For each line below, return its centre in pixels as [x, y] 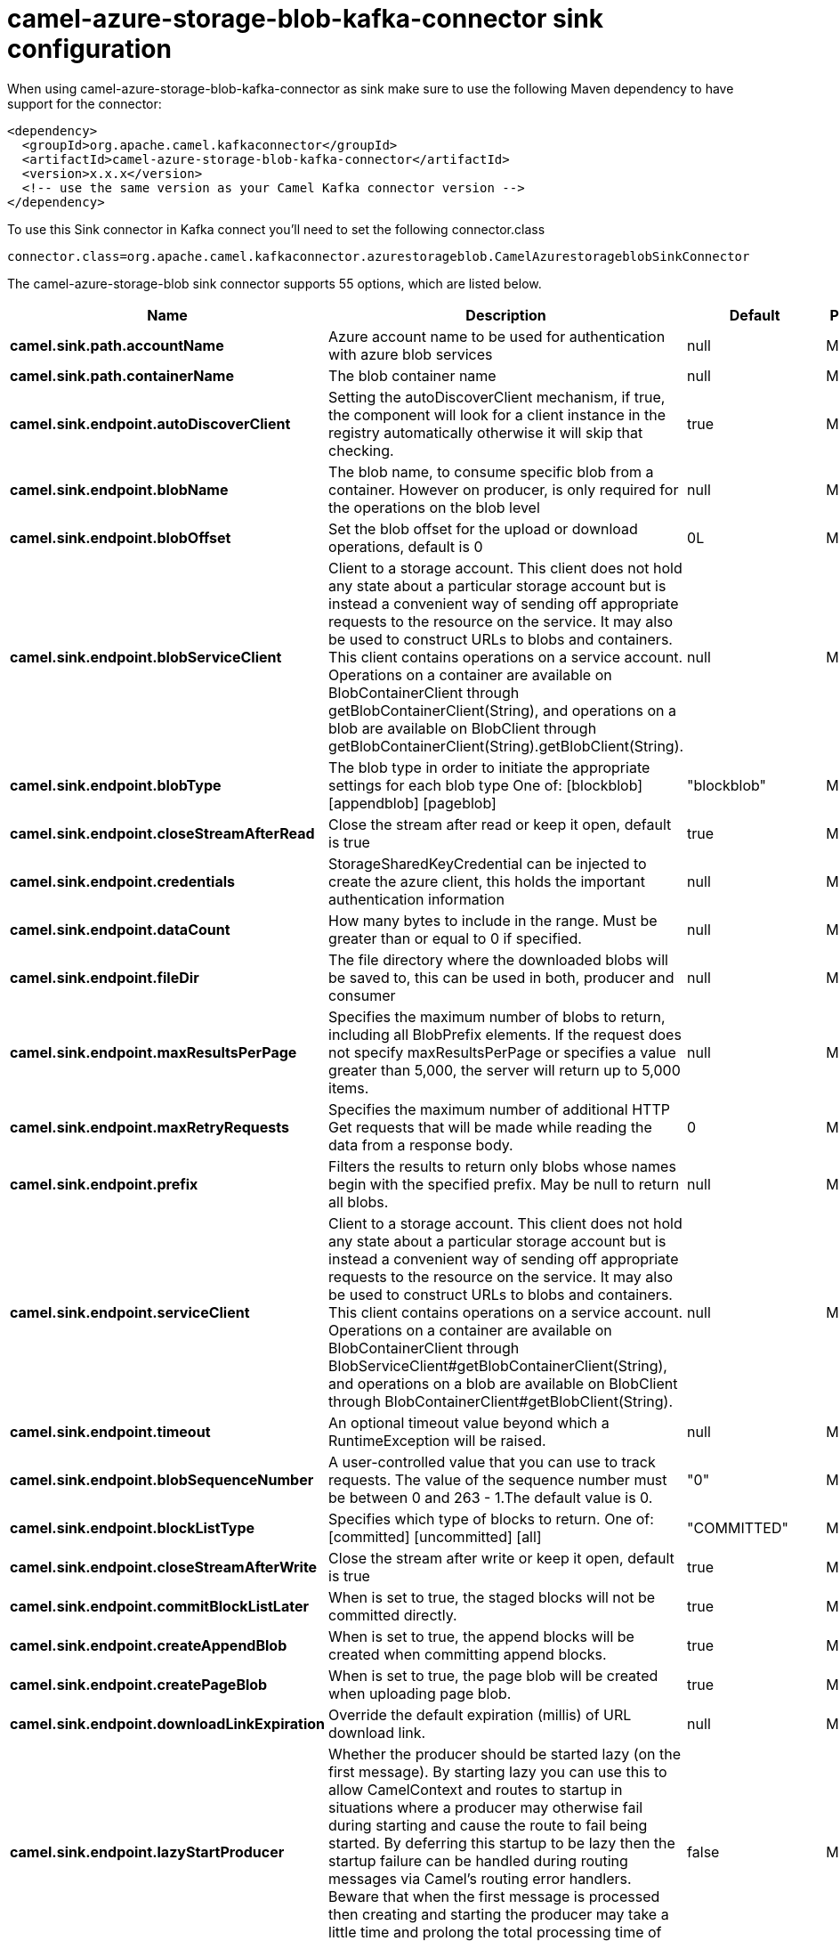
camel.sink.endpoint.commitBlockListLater [159, 1606]
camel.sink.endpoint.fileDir [105, 977]
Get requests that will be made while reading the [490, 1127]
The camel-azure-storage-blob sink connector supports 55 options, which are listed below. [275, 283]
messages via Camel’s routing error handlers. [480, 1878]
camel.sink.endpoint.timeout [110, 1431]
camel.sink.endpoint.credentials [122, 881]
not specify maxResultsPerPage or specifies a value [502, 1052]
